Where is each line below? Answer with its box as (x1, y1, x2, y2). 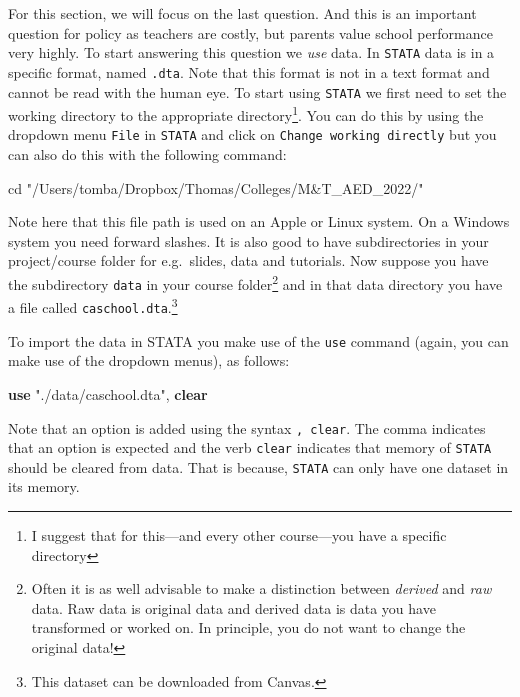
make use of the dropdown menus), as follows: (8, 350, 290, 371)
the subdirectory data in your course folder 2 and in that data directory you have (8, 271, 503, 294)
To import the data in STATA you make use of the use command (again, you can (8, 330, 509, 351)
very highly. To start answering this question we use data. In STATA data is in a (8, 42, 495, 63)
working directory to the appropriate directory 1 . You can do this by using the (8, 102, 484, 125)
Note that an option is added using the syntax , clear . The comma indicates (8, 417, 486, 438)
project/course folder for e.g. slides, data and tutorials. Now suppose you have (8, 250, 489, 271)
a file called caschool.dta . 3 (8, 294, 178, 317)
